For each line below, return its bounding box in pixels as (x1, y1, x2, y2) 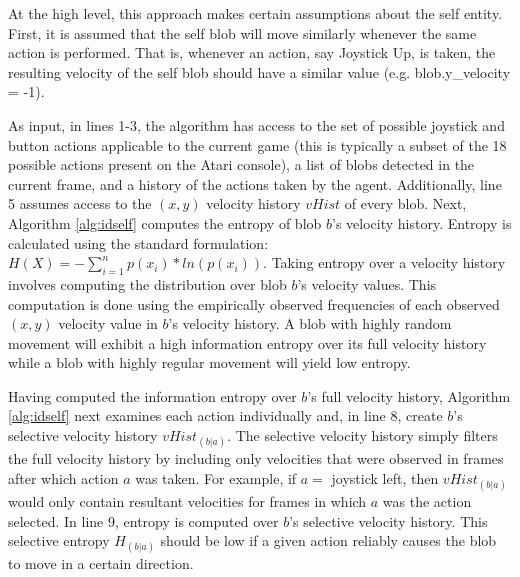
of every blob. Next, (344, 193, 467, 214)
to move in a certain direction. (8, 553, 194, 574)
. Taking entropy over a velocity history (263, 252, 506, 273)
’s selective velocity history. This (289, 510, 488, 531)
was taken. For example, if (135, 467, 297, 488)
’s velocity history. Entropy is (332, 212, 512, 233)
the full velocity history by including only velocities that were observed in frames (8, 448, 504, 469)
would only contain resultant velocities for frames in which (8, 491, 367, 512)
